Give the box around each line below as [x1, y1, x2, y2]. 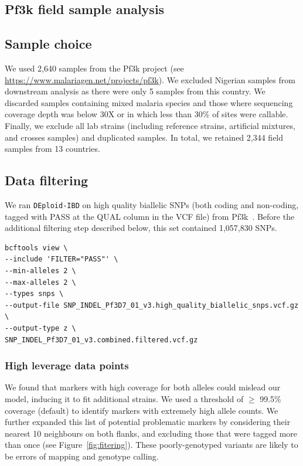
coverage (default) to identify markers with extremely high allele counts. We [5, 404, 278, 416]
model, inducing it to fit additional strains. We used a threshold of [5, 392, 244, 404]
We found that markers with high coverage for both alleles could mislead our [5, 381, 281, 393]
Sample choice [5, 35, 92, 53]
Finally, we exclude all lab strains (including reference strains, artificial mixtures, [5, 119, 295, 131]
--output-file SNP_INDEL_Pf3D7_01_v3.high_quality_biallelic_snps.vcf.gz [5, 301, 299, 309]
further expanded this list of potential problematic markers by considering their [5, 416, 291, 428]
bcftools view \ [5, 243, 68, 252]
